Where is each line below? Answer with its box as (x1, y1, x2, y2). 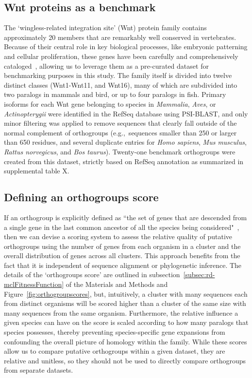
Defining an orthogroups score (4, 189, 159, 205)
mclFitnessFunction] (4, 279, 64, 289)
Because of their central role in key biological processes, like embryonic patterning (4, 41, 248, 52)
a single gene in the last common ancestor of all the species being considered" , (4, 222, 239, 232)
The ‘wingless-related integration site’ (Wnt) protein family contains (4, 22, 207, 33)
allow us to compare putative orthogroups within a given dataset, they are (4, 346, 225, 356)
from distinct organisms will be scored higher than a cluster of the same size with (4, 298, 246, 308)
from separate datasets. (4, 365, 73, 375)
